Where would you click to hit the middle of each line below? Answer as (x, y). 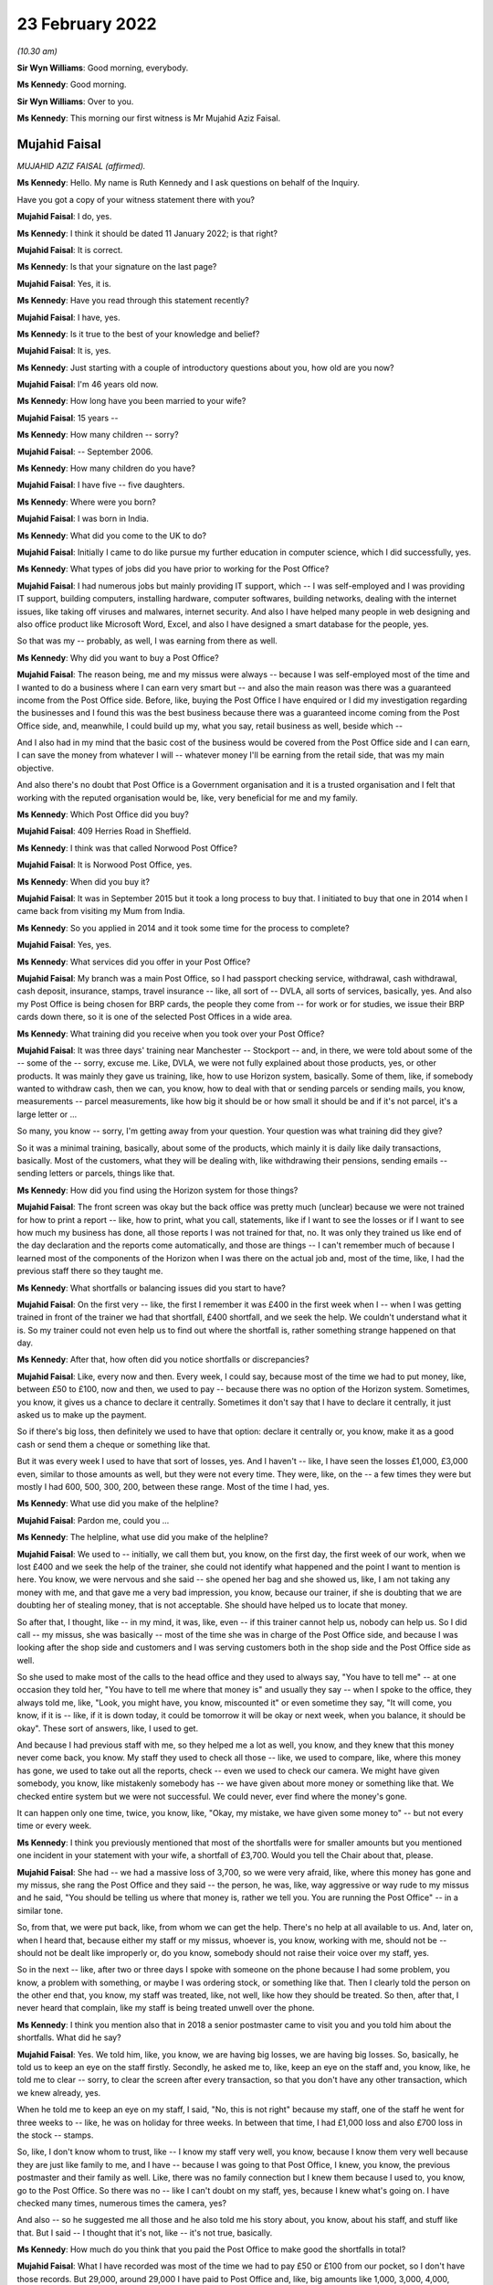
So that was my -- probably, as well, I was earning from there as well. (147, 641)
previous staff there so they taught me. (90, 1271)
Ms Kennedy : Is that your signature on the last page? (117, 267)
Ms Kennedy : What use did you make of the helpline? (118, 1504)
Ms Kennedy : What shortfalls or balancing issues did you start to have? (152, 1288)
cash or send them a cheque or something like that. (114, 1444)
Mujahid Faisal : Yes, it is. (64, 283)
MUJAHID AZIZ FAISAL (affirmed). (81, 166)
